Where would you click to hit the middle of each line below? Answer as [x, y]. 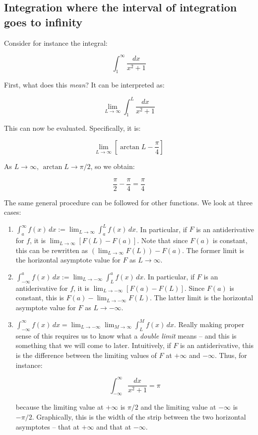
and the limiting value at [178, 407]
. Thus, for [231, 355]
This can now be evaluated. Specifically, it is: [72, 128]
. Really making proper [209, 324]
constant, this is [40, 298]
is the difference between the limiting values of [86, 355]
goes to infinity [43, 22]
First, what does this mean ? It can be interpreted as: [84, 85]
